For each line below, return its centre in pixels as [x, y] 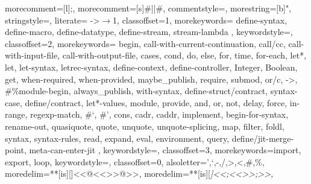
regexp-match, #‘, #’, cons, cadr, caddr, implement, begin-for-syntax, [159, 114]
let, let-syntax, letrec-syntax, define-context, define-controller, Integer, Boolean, [151, 67]
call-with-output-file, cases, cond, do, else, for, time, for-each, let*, [184, 55]
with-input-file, [33, 55]
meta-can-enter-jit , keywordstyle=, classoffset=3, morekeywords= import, [165, 150]
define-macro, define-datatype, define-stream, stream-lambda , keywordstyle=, [149, 32]
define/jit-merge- [263, 138]
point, [16, 150]
